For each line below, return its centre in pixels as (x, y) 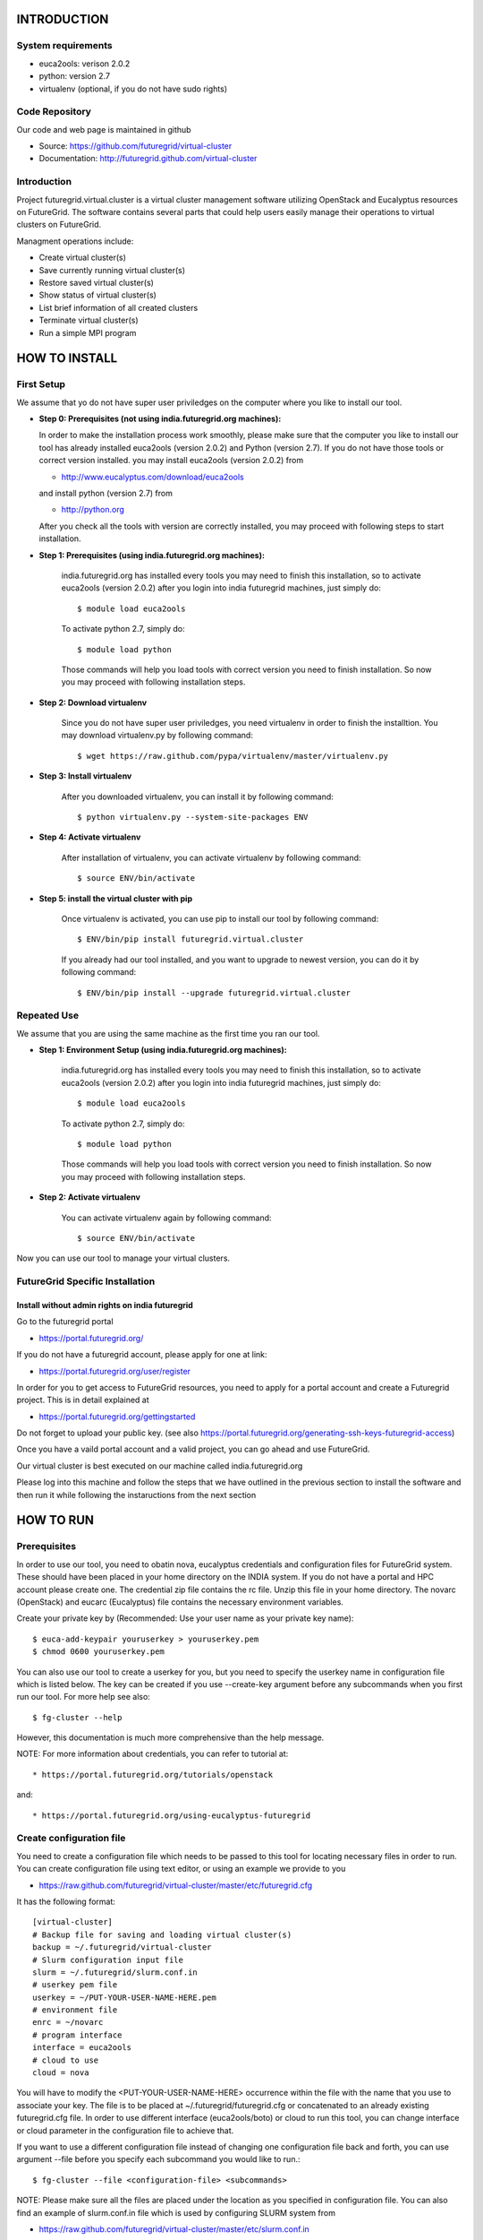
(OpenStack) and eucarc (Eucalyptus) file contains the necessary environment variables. (180, 1602)
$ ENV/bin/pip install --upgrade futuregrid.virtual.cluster (214, 993)
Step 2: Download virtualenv (93, 702)
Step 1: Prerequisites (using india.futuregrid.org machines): (152, 555)
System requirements (64, 46)
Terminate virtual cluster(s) (89, 320)
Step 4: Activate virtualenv (90, 837)
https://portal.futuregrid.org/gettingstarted (117, 1417)
